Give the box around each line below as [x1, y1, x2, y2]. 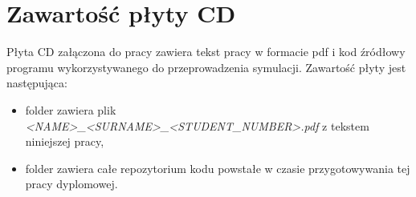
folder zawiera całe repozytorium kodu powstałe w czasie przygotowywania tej [25, 159, 410, 176]
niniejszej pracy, [25, 133, 104, 150]
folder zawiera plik [25, 101, 116, 118]
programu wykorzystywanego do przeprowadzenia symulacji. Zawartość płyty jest [6, 58, 406, 75]
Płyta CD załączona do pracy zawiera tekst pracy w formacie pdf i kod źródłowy [6, 43, 406, 60]
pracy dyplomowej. [25, 175, 118, 192]
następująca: [6, 74, 67, 91]
